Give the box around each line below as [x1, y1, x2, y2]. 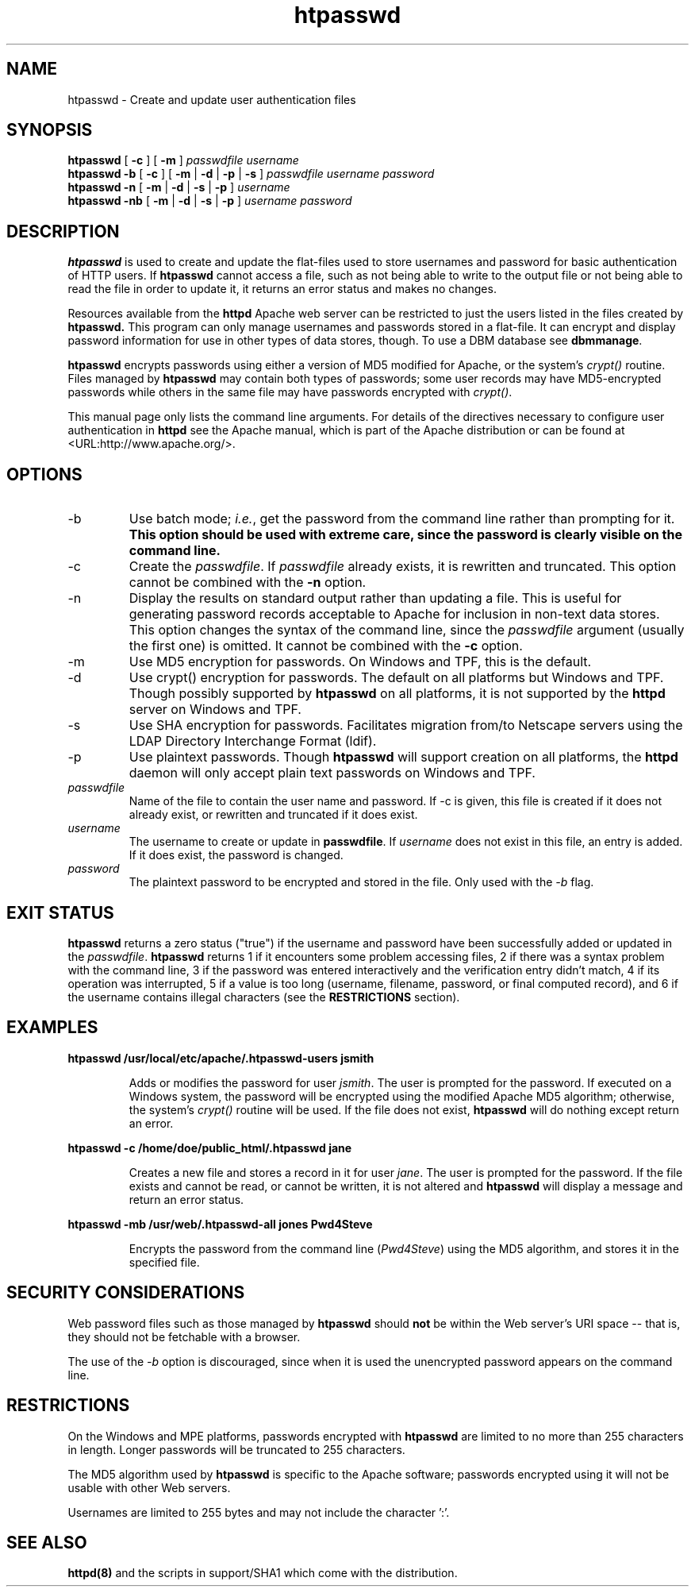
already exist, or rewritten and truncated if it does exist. [129, 808, 418, 822]
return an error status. [129, 1192, 244, 1206]
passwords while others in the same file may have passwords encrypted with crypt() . [67, 385, 513, 399]
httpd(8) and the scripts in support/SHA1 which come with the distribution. [67, 1566, 458, 1580]
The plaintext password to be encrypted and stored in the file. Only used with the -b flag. [129, 875, 594, 889]
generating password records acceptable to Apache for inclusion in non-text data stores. [129, 606, 660, 623]
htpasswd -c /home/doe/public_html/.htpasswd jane [67, 1140, 352, 1155]
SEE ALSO [6, 1532, 87, 1552]
